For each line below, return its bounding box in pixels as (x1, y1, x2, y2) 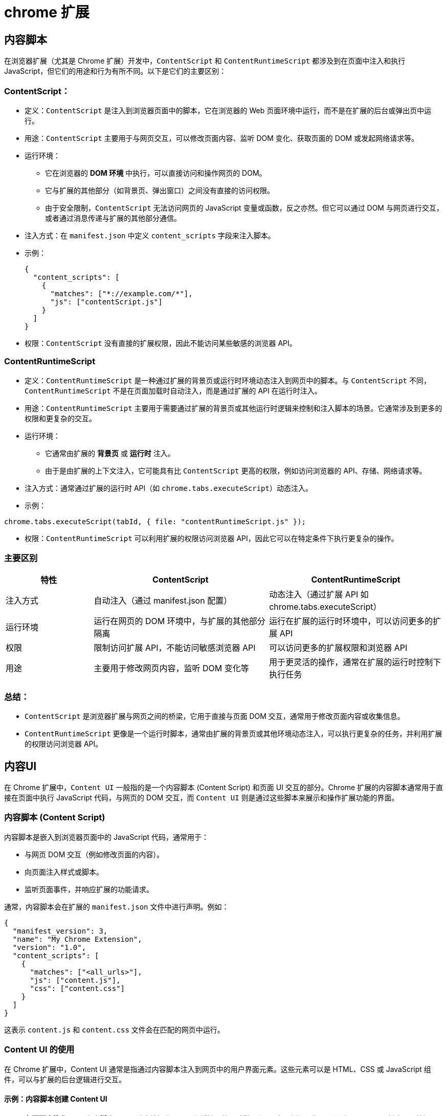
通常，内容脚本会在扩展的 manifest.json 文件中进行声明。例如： (4, 902, 229, 911)
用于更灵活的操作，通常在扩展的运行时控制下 (269, 657, 441, 668)
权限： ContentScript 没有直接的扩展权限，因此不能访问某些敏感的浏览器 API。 (25, 338, 297, 347)
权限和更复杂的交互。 (25, 414, 96, 423)
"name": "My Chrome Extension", (12, 935, 142, 943)
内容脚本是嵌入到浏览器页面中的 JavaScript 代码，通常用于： (4, 832, 209, 841)
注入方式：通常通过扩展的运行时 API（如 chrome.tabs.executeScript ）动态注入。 (25, 483, 312, 492)
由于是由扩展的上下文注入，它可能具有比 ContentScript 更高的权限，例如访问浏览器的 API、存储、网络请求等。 (45, 466, 427, 475)
